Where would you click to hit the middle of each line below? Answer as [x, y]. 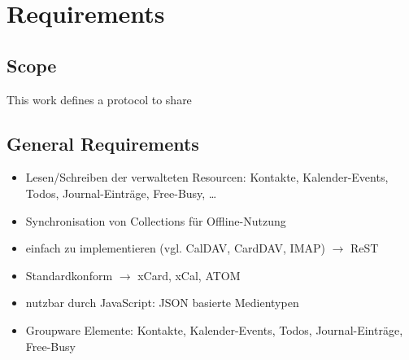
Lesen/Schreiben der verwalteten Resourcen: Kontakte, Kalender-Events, [207, 177]
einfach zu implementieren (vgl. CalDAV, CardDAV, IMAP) [175, 248]
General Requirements [103, 143]
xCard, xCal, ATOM [189, 275]
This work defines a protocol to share [99, 99]
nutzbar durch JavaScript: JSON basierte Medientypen [162, 303]
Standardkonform [69, 275]
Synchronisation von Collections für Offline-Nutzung [156, 220]
